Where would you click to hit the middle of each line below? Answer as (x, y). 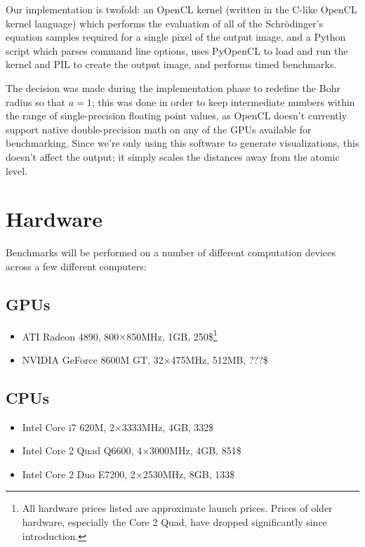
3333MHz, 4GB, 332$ (168, 427)
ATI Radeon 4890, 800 (71, 336)
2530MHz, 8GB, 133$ (189, 474)
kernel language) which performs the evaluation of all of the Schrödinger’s (165, 23)
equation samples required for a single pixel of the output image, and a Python (176, 37)
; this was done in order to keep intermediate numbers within (223, 101)
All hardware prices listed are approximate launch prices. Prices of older (177, 508)
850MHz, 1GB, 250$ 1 (172, 335)
